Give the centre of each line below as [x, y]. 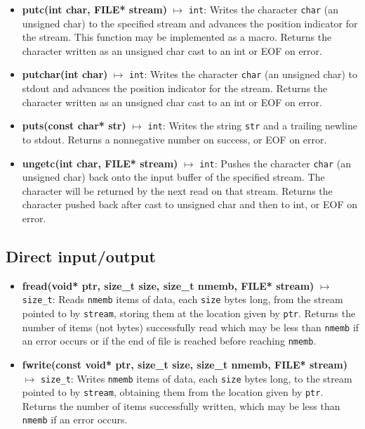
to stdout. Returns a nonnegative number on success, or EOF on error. [174, 139]
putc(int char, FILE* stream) [94, 9]
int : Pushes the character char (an [275, 163]
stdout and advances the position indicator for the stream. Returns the [175, 88]
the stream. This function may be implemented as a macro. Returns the [177, 37]
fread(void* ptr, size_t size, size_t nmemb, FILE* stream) [168, 285]
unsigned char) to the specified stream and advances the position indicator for [190, 23]
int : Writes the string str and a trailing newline [252, 126]
